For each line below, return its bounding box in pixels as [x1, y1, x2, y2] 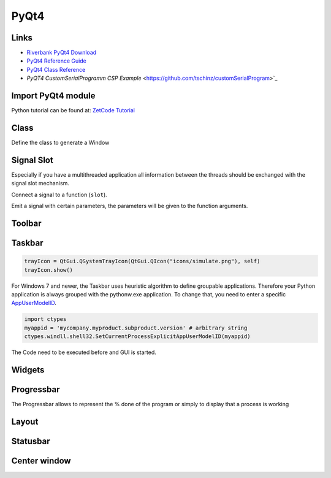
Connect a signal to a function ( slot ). [11, 191, 107, 198]
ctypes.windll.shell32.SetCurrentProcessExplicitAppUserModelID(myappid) [24, 333, 251, 340]
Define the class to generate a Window [11, 139, 110, 147]
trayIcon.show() [24, 266, 74, 273]
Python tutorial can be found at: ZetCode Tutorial [11, 107, 135, 114]
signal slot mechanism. [11, 180, 70, 187]
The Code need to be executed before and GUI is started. [11, 349, 156, 356]
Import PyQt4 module [11, 91, 96, 101]
